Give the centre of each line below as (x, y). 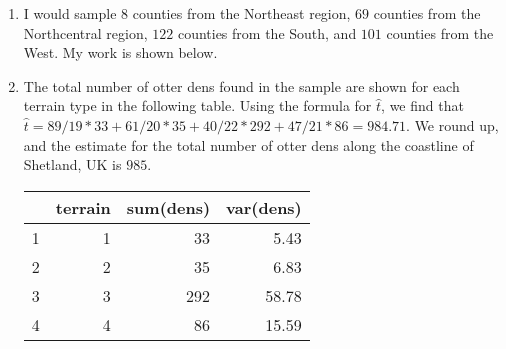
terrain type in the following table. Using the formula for (197, 105)
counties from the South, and (267, 32)
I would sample (70, 13)
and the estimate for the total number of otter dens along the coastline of (248, 144)
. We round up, (452, 124)
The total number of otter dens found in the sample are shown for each (241, 85)
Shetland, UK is (72, 164)
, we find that (422, 105)
